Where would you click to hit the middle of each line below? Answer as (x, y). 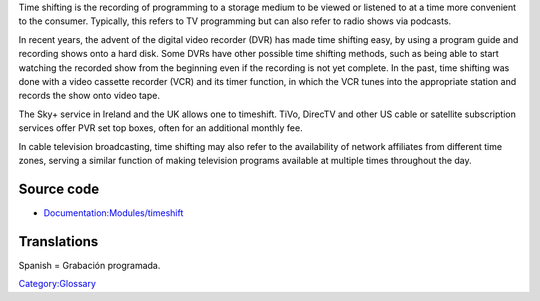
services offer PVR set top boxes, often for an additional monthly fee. (161, 128)
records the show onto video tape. (89, 96)
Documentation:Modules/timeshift (113, 212)
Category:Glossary (57, 284)
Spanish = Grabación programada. (89, 265)
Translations (58, 241)
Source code (59, 188)
